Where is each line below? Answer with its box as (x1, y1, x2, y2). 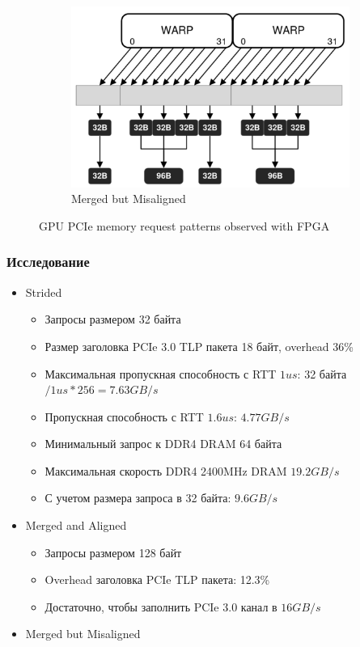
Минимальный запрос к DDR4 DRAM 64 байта (44, 435, 282, 452)
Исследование (6, 252, 90, 272)
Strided (25, 283, 62, 300)
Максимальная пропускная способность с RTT (44, 365, 277, 382)
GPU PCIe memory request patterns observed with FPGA (39, 217, 330, 234)
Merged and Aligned (25, 517, 127, 534)
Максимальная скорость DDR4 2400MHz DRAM (44, 462, 287, 479)
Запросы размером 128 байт (44, 543, 182, 560)
